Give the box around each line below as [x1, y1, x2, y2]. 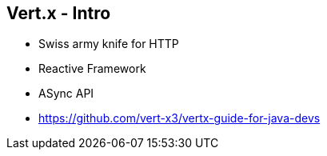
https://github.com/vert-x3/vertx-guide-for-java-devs [38, 111, 321, 126]
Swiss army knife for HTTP [38, 37, 179, 51]
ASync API [38, 86, 94, 101]
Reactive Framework [38, 62, 146, 76]
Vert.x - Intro [6, 3, 111, 23]
